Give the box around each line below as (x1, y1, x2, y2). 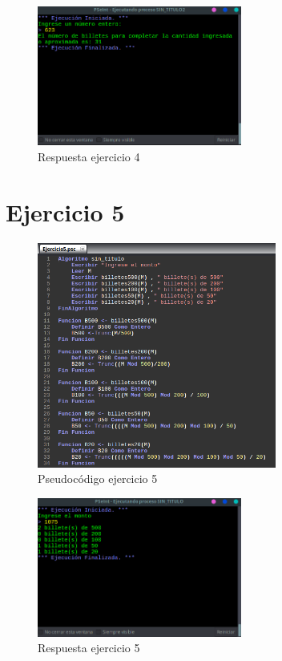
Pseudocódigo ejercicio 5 (38, 470, 158, 487)
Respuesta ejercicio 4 (38, 148, 140, 165)
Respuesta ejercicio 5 (38, 639, 140, 656)
